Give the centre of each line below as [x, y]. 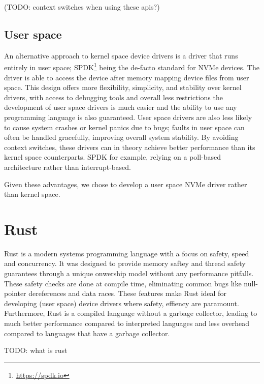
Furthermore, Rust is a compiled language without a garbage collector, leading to [131, 313]
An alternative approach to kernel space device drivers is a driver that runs [121, 55]
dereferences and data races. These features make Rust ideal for [127, 293]
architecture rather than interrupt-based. [68, 167]
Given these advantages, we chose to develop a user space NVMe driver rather [126, 184]
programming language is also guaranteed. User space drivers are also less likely [128, 117]
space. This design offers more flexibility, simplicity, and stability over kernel [123, 87]
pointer [15, 293]
